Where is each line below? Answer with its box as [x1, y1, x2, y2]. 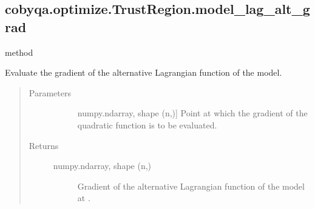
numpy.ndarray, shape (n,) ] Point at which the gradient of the [77, 107, 308, 119]
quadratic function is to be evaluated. [77, 118, 217, 131]
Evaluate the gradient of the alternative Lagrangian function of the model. [5, 66, 282, 79]
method [5, 45, 33, 58]
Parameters [29, 86, 71, 99]
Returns [29, 139, 59, 151]
